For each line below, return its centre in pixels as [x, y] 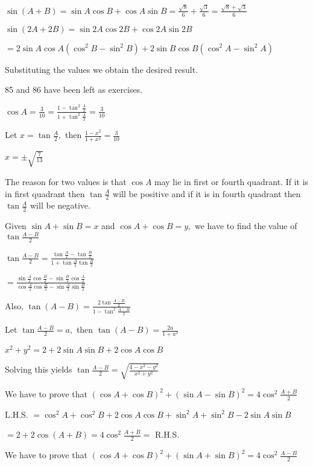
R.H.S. [167, 434]
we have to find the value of [246, 226]
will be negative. [60, 205]
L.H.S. [17, 414]
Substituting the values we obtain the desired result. [102, 69]
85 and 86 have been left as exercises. [74, 90]
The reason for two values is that [66, 181]
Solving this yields [39, 369]
